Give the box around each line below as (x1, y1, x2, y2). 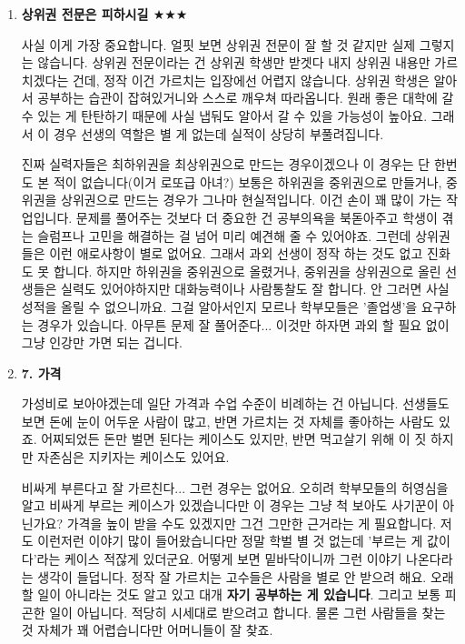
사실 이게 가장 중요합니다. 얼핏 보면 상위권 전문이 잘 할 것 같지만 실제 (21, 35, 416, 54)
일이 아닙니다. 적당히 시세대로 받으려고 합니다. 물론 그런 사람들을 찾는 (49, 602, 446, 621)
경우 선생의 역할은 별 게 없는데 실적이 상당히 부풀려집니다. (53, 124, 384, 143)
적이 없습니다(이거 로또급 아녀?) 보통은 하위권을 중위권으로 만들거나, (53, 172, 442, 191)
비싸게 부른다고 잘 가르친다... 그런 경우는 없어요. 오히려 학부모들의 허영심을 (21, 478, 449, 497)
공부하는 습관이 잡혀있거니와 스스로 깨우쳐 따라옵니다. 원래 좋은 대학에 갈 (37, 88, 454, 107)
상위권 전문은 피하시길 (21, 5, 149, 23)
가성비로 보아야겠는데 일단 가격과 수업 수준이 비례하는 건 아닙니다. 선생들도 (21, 394, 450, 413)
